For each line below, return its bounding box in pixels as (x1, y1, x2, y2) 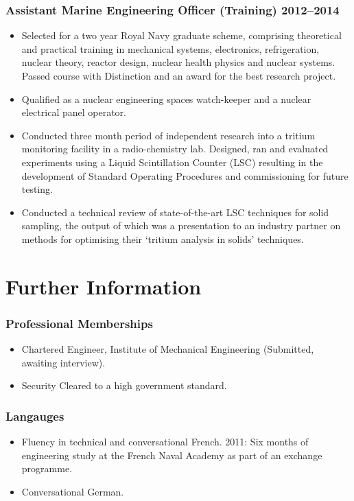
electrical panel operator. (21, 105, 126, 119)
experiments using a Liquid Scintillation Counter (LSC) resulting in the (21, 154, 323, 169)
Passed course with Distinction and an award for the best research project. (21, 69, 336, 82)
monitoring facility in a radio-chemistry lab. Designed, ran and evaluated (21, 141, 329, 156)
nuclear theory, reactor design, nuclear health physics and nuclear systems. (21, 55, 335, 69)
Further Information (5, 272, 202, 300)
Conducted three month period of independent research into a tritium (21, 128, 316, 142)
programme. (21, 461, 72, 476)
